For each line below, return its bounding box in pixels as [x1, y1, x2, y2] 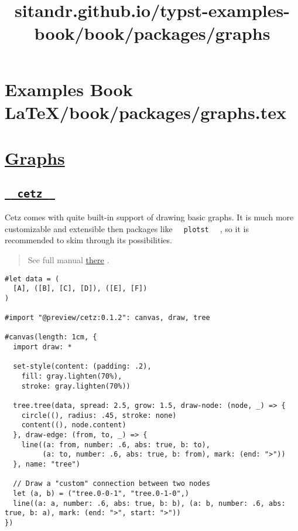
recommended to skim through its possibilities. [5, 234, 172, 246]
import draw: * [13, 343, 72, 352]
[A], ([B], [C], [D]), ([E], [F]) [13, 284, 148, 293]
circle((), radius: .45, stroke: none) [21, 411, 177, 420]
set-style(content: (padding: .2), [13, 362, 152, 371]
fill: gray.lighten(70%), [21, 372, 122, 381]
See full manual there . [28, 253, 109, 265]
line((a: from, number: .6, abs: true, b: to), [21, 440, 210, 449]
